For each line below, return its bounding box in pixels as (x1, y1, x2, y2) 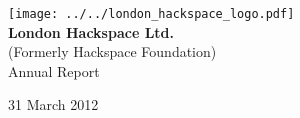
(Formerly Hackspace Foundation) (8, 41, 217, 62)
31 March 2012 (8, 94, 99, 115)
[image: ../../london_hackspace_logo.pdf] (8, 7, 295, 21)
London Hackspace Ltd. (8, 21, 174, 42)
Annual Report (8, 60, 100, 81)
